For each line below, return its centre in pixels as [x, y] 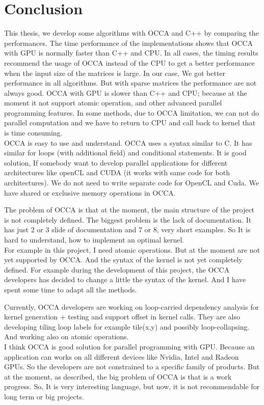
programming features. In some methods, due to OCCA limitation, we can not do [132, 112]
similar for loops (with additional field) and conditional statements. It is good [125, 153]
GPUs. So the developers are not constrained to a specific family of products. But [132, 367]
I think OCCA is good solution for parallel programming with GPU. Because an [129, 346]
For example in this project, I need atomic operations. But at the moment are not [132, 249]
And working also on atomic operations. [67, 336]
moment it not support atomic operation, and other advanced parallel [113, 103]
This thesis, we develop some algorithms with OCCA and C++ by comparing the [131, 33]
